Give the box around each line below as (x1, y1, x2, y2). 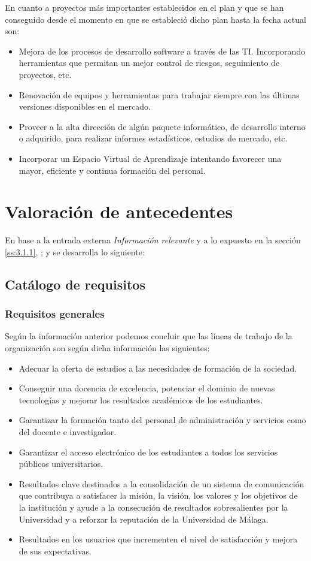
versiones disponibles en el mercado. (19, 100, 151, 113)
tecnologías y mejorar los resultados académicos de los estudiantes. (19, 393, 263, 406)
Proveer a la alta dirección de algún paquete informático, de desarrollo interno (19, 120, 306, 132)
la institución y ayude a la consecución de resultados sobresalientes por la (19, 500, 288, 513)
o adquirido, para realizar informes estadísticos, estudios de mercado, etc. (19, 132, 288, 144)
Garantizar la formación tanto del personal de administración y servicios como (19, 414, 306, 426)
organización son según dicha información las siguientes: (5, 342, 210, 354)
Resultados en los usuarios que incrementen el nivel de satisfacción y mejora (19, 533, 298, 545)
